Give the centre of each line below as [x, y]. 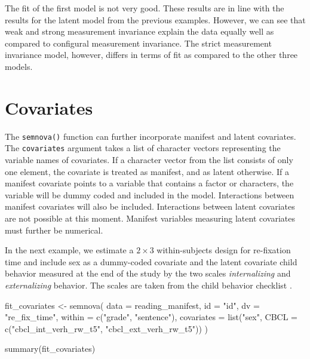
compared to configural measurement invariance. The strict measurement [138, 43]
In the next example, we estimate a [69, 250]
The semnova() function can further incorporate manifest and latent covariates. [151, 136]
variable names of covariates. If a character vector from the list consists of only [149, 159]
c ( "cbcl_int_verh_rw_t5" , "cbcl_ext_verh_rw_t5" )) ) [107, 328]
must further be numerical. [54, 230]
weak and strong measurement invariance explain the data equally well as [139, 31]
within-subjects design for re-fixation [224, 250]
